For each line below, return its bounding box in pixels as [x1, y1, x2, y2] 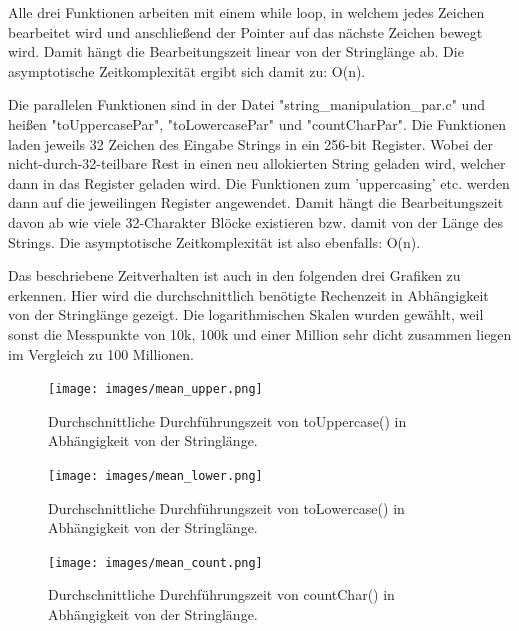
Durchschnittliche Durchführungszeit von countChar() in [48, 584, 395, 605]
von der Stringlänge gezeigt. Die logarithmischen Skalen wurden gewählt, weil [8, 304, 484, 325]
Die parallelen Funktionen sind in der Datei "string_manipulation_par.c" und [8, 94, 485, 115]
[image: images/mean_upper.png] [48, 382, 263, 397]
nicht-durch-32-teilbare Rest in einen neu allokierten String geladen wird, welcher [8, 153, 506, 174]
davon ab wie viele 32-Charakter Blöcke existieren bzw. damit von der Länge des [8, 211, 503, 232]
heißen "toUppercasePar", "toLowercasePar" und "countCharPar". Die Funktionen [8, 113, 507, 134]
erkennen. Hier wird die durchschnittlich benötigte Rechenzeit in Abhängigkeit [8, 284, 489, 305]
